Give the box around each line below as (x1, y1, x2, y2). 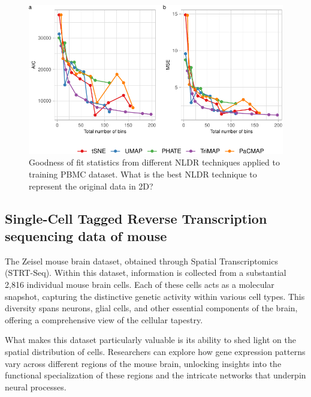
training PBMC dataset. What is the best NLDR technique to (29, 168, 257, 181)
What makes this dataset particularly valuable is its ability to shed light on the (5, 333, 296, 346)
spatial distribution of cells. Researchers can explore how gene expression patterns (5, 345, 306, 357)
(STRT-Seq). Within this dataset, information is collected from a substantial (5, 266, 286, 279)
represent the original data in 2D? (29, 179, 153, 192)
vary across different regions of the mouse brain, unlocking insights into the (5, 357, 282, 369)
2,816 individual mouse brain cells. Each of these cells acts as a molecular (5, 278, 274, 291)
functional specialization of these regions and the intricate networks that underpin (5, 369, 306, 381)
